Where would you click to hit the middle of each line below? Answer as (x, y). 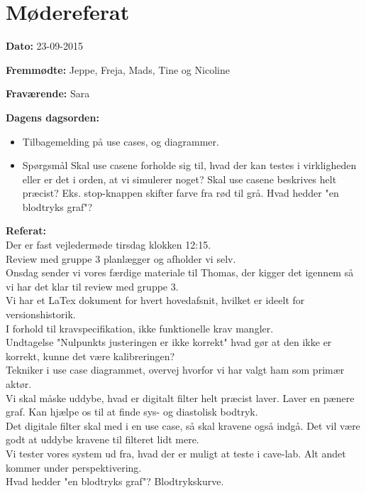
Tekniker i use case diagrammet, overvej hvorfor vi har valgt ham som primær (175, 370)
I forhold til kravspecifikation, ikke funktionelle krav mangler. (140, 328)
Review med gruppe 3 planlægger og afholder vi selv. (121, 258)
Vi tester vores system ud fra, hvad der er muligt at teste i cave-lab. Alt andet (176, 453)
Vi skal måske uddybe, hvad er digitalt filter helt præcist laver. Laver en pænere (180, 397)
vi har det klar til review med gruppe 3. (92, 286)
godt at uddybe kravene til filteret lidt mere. (102, 439)
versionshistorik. (41, 314)
